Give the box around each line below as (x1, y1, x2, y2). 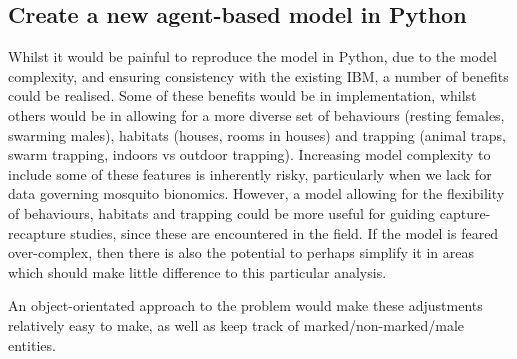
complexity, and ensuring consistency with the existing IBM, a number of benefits (8, 65, 509, 86)
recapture (8, 222, 66, 243)
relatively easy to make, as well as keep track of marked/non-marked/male (8, 314, 465, 335)
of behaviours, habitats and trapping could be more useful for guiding (8, 202, 436, 223)
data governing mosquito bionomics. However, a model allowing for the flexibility (8, 183, 505, 204)
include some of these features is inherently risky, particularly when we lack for (8, 163, 492, 184)
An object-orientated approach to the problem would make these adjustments (8, 295, 483, 316)
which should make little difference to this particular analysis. (8, 261, 387, 282)
